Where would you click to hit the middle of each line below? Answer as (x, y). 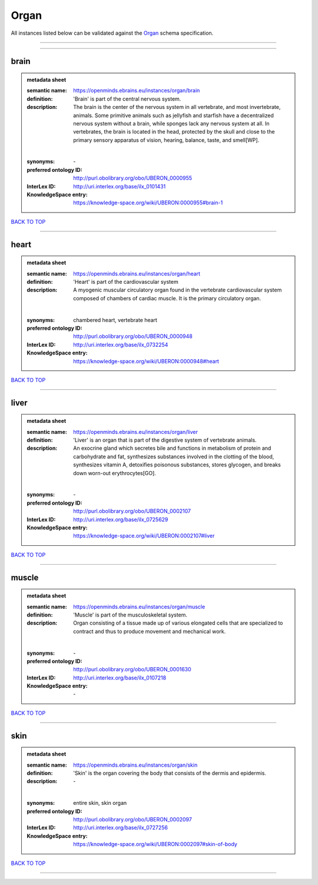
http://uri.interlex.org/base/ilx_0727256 (120, 828)
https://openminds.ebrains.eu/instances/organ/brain (137, 91)
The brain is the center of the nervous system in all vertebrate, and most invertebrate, (177, 107)
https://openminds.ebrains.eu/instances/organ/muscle (139, 606)
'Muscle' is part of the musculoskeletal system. (130, 615)
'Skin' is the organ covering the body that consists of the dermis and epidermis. (170, 773)
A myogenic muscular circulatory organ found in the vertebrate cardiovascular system (178, 290)
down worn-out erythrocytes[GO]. (115, 473)
